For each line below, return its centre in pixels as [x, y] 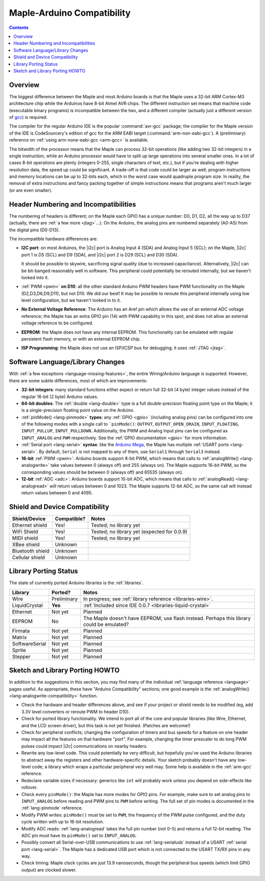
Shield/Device [29, 518]
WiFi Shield [25, 532]
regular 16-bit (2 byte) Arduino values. [60, 397]
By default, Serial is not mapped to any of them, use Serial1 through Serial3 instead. [130, 452]
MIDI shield [25, 538]
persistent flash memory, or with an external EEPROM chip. [81, 339]
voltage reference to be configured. [57, 323]
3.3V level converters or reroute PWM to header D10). [76, 711]
